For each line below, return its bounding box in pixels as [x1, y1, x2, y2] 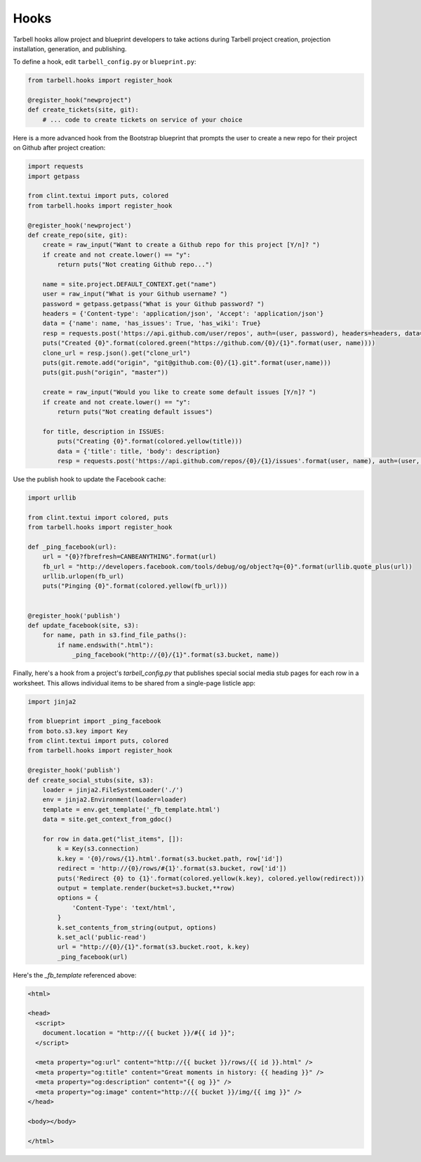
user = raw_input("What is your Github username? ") [42, 290, 228, 298]
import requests [27, 162, 84, 171]
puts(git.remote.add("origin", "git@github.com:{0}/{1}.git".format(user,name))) [42, 359, 331, 367]
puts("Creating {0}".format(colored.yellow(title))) [57, 437, 243, 446]
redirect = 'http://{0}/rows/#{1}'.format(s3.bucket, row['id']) [57, 864, 287, 873]
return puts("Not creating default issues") [57, 408, 213, 415]
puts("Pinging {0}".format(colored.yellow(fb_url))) [42, 582, 228, 590]
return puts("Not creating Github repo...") [57, 260, 213, 269]
